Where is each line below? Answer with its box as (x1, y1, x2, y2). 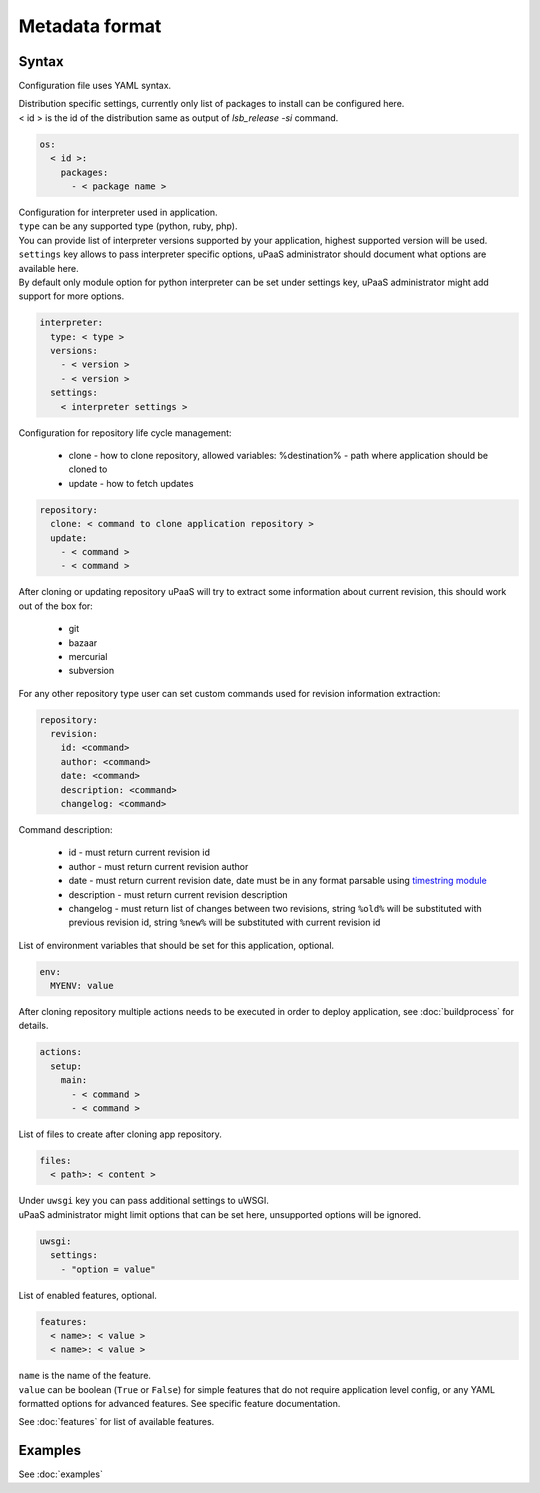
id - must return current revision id (68, 846, 210, 859)
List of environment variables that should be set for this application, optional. (18, 939, 335, 951)
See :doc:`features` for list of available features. (18, 1416, 215, 1428)
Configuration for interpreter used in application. (18, 206, 219, 218)
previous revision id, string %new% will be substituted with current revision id (68, 916, 381, 929)
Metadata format (18, 15, 162, 37)
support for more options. (18, 290, 125, 302)
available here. (18, 262, 79, 274)
